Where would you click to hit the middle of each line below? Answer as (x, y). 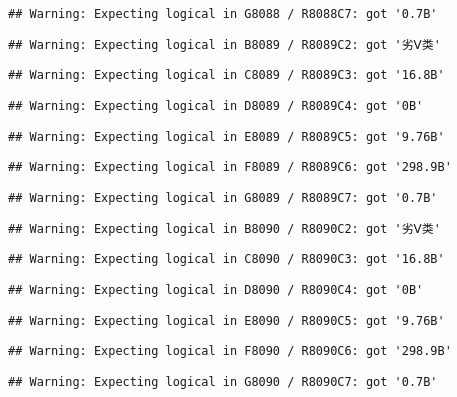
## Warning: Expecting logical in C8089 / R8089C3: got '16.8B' (226, 75)
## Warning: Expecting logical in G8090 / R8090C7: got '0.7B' (223, 381)
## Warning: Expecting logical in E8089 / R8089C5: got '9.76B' (226, 136)
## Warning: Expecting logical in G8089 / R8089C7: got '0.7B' (223, 197)
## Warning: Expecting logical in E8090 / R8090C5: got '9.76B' (226, 320)
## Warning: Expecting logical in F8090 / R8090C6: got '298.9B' (230, 351)
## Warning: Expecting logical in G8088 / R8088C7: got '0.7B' (223, 14)
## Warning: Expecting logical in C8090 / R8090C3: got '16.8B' (226, 259)
